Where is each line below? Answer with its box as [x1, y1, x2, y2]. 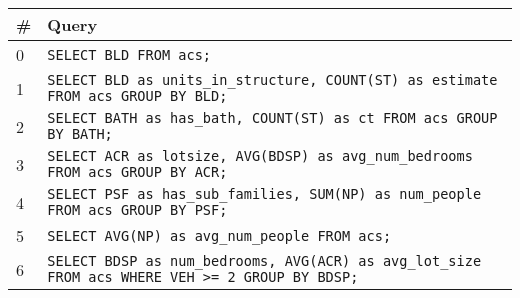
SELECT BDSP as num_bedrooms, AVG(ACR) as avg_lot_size [47, 253, 482, 269]
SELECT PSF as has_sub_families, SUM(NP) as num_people [47, 186, 482, 202]
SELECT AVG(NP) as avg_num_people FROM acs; [47, 227, 392, 244]
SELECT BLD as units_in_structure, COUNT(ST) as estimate [47, 72, 498, 88]
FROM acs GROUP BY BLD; [47, 88, 228, 104]
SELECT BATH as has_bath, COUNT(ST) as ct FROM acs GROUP [47, 110, 498, 126]
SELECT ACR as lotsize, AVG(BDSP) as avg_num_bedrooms [47, 148, 473, 164]
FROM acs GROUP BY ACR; [47, 164, 228, 180]
